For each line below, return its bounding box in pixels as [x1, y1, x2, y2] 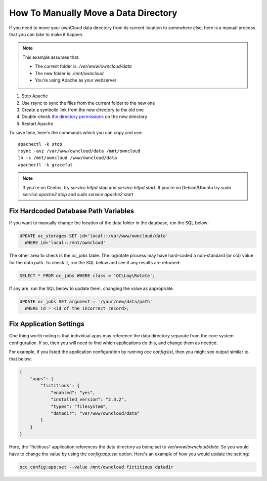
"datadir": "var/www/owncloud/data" [50, 410, 140, 416]
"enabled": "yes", [50, 390, 96, 395]
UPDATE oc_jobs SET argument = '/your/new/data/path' [19, 299, 153, 304]
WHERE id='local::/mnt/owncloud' [25, 240, 106, 245]
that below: [9, 356, 32, 361]
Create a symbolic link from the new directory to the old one [21, 107, 144, 113]
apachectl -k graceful [18, 162, 73, 167]
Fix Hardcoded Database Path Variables [9, 206, 134, 215]
